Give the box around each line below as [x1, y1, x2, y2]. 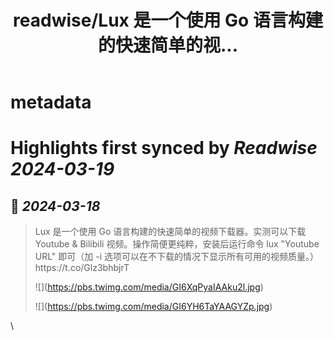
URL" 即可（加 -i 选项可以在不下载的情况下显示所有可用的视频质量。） [34, 251, 320, 263]
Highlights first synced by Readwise [10, 137, 318, 160]
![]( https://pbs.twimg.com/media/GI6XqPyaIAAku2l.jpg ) [34, 281, 264, 293]
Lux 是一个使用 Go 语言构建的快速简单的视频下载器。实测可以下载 [34, 226, 307, 238]
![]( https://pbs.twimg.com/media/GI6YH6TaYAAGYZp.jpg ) [34, 301, 273, 313]
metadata [10, 91, 92, 114]
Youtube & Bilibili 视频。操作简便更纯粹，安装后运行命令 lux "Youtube [34, 238, 320, 250]
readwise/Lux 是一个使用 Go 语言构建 [13, 9, 323, 32]
